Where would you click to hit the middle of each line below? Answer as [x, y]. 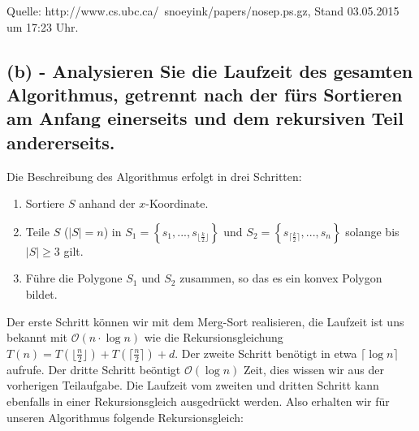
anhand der [107, 203]
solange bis [372, 231]
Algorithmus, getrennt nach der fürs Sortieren [205, 94]
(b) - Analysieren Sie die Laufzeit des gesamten [210, 70]
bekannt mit [37, 337]
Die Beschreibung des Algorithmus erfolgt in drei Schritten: [154, 176]
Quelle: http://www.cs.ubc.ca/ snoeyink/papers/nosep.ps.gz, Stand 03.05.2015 [203, 11]
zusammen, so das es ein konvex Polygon [281, 278]
